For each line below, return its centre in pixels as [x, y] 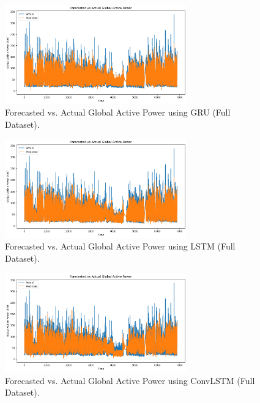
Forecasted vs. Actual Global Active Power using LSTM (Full [120, 246]
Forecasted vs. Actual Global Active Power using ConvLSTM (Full [130, 380]
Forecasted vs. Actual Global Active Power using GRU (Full [118, 112]
